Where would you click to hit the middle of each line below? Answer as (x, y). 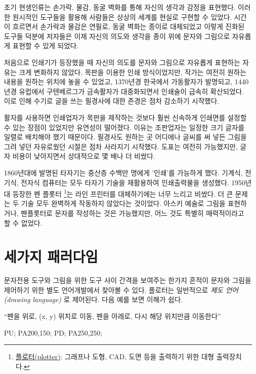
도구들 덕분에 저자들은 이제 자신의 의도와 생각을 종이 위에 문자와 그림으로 (117, 36)
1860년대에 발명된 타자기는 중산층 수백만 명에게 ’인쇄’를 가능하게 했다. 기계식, (123, 172)
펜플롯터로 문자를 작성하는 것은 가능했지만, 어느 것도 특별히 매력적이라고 (132, 213)
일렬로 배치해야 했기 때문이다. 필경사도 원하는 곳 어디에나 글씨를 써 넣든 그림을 (126, 137)
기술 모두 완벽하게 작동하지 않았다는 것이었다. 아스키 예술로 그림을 (123, 203)
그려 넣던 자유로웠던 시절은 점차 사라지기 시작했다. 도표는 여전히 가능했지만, (121, 146)
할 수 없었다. (23, 222)
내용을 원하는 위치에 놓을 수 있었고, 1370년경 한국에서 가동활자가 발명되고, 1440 (126, 82)
